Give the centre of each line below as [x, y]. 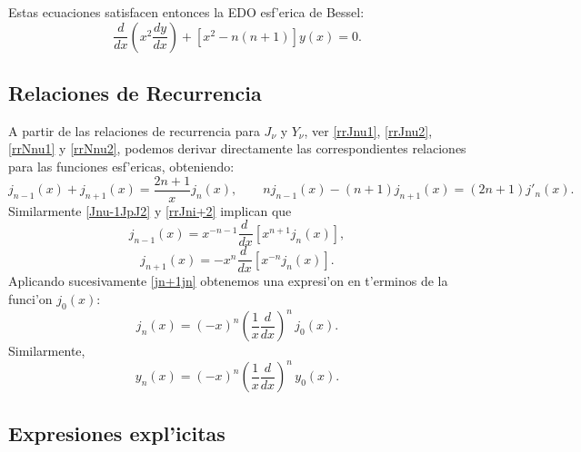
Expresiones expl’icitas [117, 432]
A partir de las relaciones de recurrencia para [134, 130]
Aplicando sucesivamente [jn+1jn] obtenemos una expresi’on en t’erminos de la [228, 281]
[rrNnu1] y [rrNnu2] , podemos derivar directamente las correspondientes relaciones [237, 148]
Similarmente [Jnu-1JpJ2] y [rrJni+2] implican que [150, 210]
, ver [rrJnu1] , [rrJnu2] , [368, 130]
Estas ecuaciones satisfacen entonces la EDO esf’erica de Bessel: [186, 12]
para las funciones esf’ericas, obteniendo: [121, 166]
